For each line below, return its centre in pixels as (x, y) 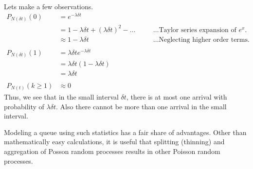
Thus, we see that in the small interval (61, 97)
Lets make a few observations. (49, 6)
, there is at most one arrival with (177, 97)
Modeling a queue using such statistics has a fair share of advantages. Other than (125, 132)
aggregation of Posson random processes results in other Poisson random (112, 151)
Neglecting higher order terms (203, 40)
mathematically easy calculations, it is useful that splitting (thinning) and (114, 142)
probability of (24, 106)
